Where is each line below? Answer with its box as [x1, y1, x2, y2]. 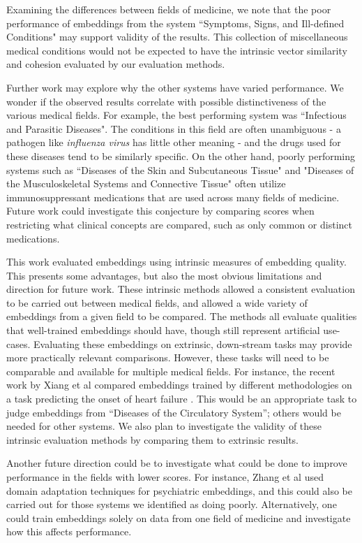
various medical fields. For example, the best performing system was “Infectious [6, 108, 347, 122]
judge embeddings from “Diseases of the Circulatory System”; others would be [6, 405, 341, 419]
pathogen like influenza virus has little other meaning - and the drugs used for [6, 135, 341, 150]
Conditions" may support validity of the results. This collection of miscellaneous [6, 29, 348, 44]
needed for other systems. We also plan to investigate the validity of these [6, 419, 322, 433]
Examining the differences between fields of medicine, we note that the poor [6, 2, 331, 16]
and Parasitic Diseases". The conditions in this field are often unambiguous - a [6, 121, 341, 136]
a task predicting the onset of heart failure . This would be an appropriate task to [6, 391, 357, 406]
